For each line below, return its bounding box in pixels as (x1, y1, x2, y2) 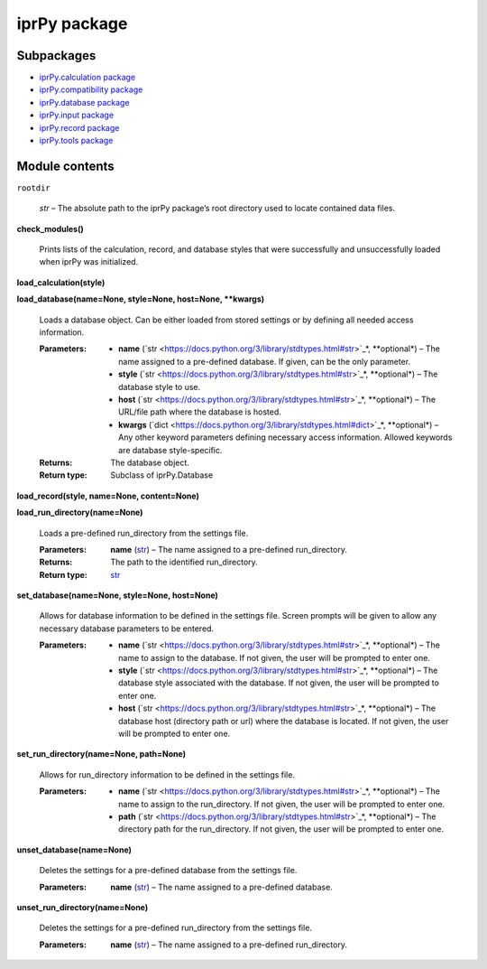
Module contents (16, 158, 115, 173)
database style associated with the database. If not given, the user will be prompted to (118, 677, 439, 688)
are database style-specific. (118, 444, 223, 455)
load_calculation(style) (16, 276, 106, 288)
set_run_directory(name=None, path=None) (16, 749, 187, 759)
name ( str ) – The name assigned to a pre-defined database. (110, 881, 333, 892)
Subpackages (16, 48, 96, 63)
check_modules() (16, 223, 85, 234)
